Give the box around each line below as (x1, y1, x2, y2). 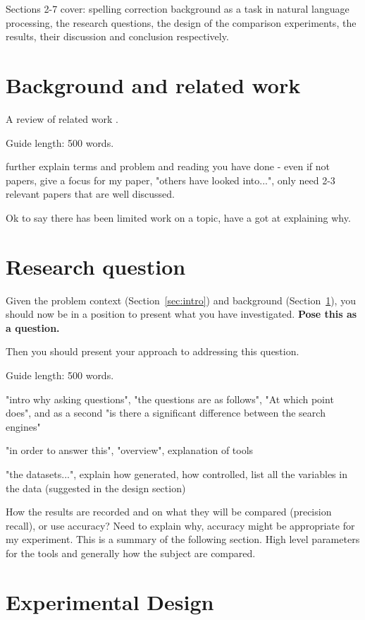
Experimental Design (6, 587, 214, 616)
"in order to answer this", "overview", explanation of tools (6, 443, 254, 458)
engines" (6, 419, 41, 434)
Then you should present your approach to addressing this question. (6, 344, 299, 359)
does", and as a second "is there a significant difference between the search (6, 405, 326, 420)
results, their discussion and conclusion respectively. (6, 29, 229, 44)
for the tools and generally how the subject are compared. (6, 545, 256, 560)
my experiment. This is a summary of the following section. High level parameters (6, 532, 360, 547)
